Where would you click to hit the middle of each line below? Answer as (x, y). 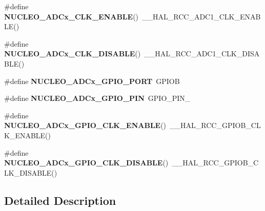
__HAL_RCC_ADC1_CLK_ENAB (201, 16)
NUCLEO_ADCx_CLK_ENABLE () (72, 16)
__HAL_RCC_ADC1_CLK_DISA (202, 54)
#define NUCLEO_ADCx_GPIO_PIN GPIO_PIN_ (97, 98)
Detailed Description (60, 200)
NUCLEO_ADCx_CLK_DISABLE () (73, 54)
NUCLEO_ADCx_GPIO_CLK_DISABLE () (86, 163)
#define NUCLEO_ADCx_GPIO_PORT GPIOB (92, 81)
